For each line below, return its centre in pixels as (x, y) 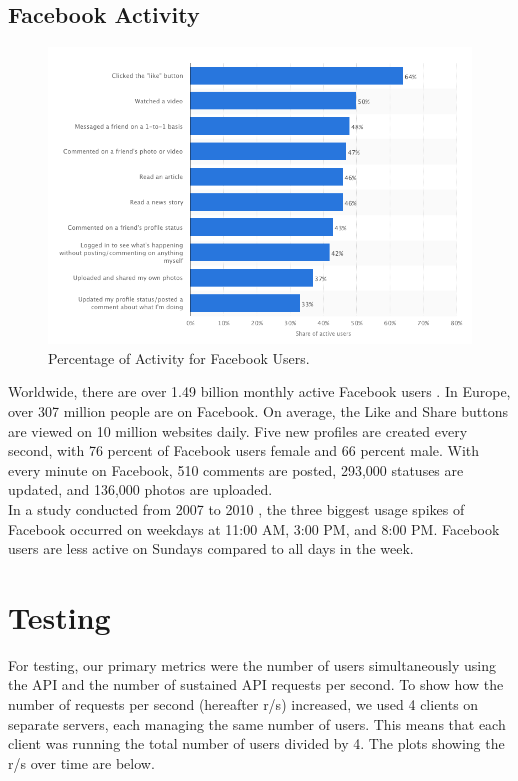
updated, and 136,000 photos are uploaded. (140, 489)
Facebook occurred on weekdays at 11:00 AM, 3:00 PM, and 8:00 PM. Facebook (254, 528)
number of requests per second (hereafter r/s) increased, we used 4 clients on (243, 704)
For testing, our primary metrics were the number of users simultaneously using (252, 664)
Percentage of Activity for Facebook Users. (179, 357)
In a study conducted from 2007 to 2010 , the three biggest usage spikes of (236, 508)
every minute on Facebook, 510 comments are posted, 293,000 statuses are (236, 469)
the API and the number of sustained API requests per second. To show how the (256, 684)
